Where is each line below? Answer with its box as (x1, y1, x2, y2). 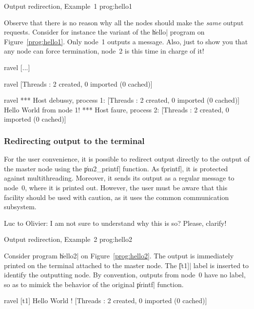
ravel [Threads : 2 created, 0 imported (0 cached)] (4, 78, 153, 89)
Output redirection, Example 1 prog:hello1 (4, 1, 132, 11)
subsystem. (4, 201, 37, 212)
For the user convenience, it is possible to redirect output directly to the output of (4, 154, 250, 164)
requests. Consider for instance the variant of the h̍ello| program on (4, 27, 205, 37)
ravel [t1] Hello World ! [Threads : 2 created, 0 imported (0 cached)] (4, 295, 207, 306)
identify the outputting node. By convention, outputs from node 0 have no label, (4, 270, 246, 280)
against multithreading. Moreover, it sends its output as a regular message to (4, 173, 234, 183)
